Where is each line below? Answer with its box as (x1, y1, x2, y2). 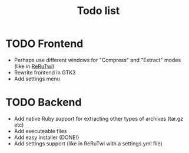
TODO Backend (5, 96, 82, 109)
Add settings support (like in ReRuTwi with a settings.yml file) (14, 140, 163, 147)
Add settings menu (14, 75, 60, 82)
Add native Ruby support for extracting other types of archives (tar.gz (14, 115, 184, 122)
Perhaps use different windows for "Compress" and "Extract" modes (14, 56, 181, 63)
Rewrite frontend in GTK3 (14, 69, 76, 76)
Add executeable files (14, 127, 67, 134)
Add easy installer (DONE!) (14, 134, 79, 141)
